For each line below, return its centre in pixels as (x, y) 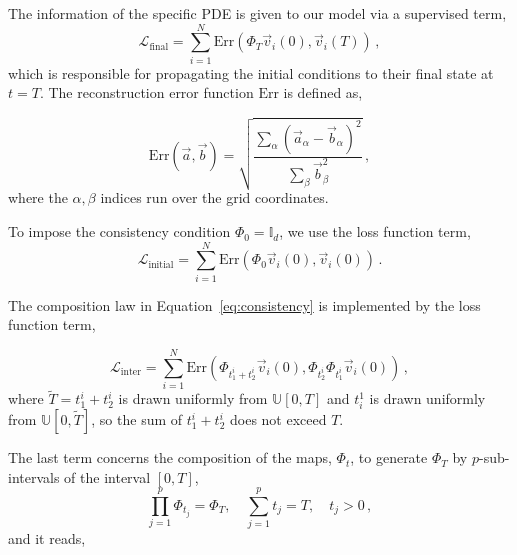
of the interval (107, 476)
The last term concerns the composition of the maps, (170, 457)
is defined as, (323, 92)
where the (38, 197)
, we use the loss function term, (375, 231)
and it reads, (47, 538)
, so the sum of (137, 419)
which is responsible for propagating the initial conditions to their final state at (251, 72)
